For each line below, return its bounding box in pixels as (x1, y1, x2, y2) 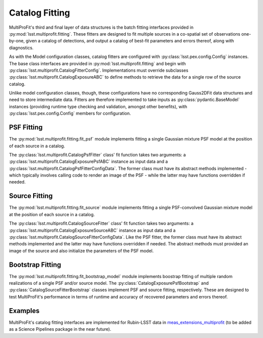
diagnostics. (9, 44, 34, 51)
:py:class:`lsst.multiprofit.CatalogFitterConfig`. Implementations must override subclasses (9, 67, 188, 73)
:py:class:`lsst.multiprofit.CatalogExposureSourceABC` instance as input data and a (9, 227, 176, 233)
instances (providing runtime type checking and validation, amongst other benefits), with (9, 103, 188, 109)
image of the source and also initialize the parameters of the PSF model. (9, 248, 154, 254)
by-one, (9, 38, 25, 44)
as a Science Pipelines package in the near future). (9, 326, 112, 332)
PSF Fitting (9, 123, 43, 132)
